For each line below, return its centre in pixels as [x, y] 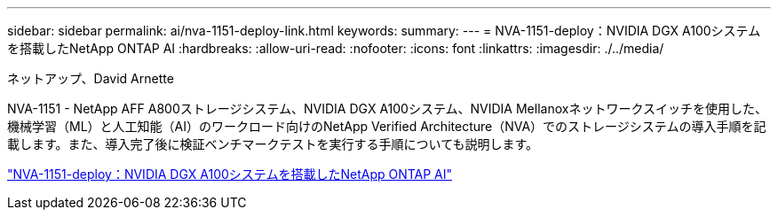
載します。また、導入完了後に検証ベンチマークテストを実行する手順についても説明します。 [273, 144]
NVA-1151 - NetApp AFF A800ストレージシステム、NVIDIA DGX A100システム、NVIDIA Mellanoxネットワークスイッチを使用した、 [387, 108]
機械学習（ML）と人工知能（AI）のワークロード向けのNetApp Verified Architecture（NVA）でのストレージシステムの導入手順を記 [387, 126]
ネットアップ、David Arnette [91, 78]
